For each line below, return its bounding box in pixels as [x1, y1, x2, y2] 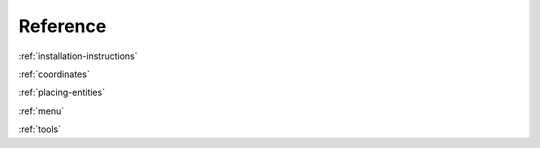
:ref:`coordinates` [18, 68, 90, 80]
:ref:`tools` [18, 123, 62, 135]
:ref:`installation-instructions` [18, 50, 138, 62]
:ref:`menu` [18, 105, 65, 117]
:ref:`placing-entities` [18, 86, 105, 99]
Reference [18, 15, 107, 37]
